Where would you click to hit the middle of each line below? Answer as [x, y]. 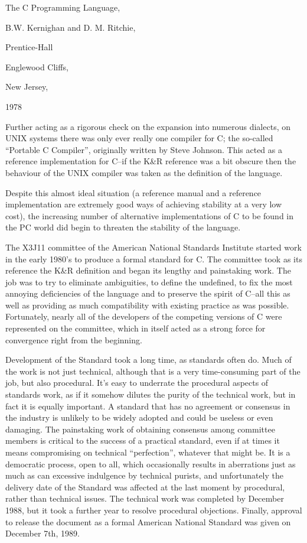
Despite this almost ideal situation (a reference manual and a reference [133, 192]
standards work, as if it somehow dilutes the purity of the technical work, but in [151, 394]
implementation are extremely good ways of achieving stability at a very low [144, 204]
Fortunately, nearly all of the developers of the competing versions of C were [144, 316]
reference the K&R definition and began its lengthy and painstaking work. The [148, 270]
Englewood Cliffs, [37, 66]
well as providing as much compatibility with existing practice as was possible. [147, 305]
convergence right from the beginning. [74, 339]
